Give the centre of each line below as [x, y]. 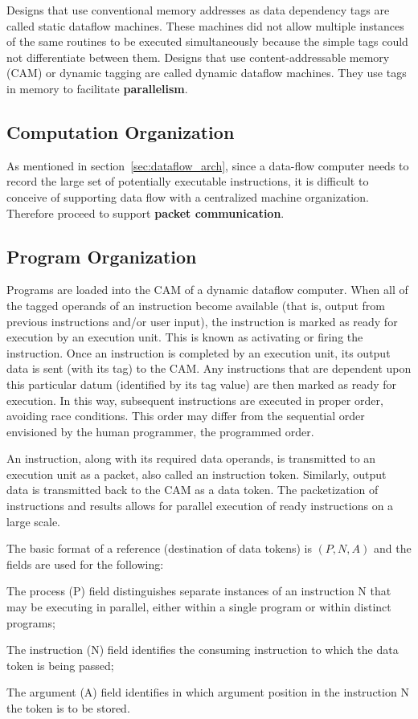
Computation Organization [121, 131]
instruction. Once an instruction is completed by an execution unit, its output [199, 352]
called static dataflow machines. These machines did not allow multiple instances [205, 25]
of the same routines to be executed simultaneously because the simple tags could [207, 41]
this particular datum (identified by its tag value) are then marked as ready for [202, 384]
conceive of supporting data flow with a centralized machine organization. [188, 196]
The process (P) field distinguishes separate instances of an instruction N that [199, 591]
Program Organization [102, 256]
